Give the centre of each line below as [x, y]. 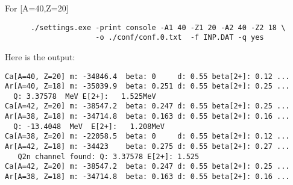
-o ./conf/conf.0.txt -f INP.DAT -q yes [180, 38]
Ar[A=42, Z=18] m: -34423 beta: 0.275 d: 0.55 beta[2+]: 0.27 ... [147, 147]
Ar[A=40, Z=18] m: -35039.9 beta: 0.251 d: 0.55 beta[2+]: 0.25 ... [147, 86]
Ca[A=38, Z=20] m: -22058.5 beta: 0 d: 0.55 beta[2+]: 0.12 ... [147, 136]
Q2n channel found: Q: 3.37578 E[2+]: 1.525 [109, 156]
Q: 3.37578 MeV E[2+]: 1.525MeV [85, 96]
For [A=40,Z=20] [37, 8]
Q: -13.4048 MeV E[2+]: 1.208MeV [89, 126]
